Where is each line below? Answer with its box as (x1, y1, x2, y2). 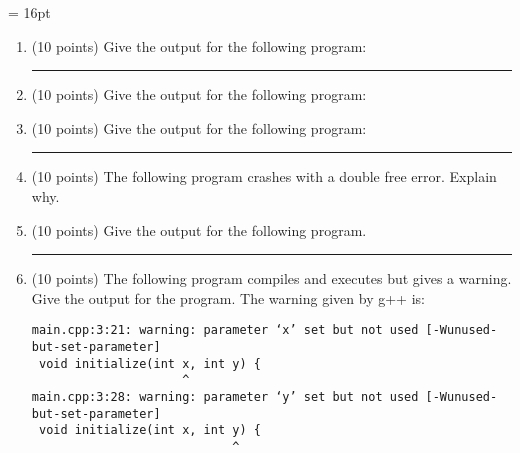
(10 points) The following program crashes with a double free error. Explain (31, 166, 497, 187)
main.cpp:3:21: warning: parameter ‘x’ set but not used (31, 323, 419, 338)
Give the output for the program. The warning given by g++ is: (31, 287, 425, 308)
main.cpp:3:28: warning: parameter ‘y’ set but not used (31, 389, 419, 404)
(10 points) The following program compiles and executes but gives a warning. (31, 268, 512, 289)
